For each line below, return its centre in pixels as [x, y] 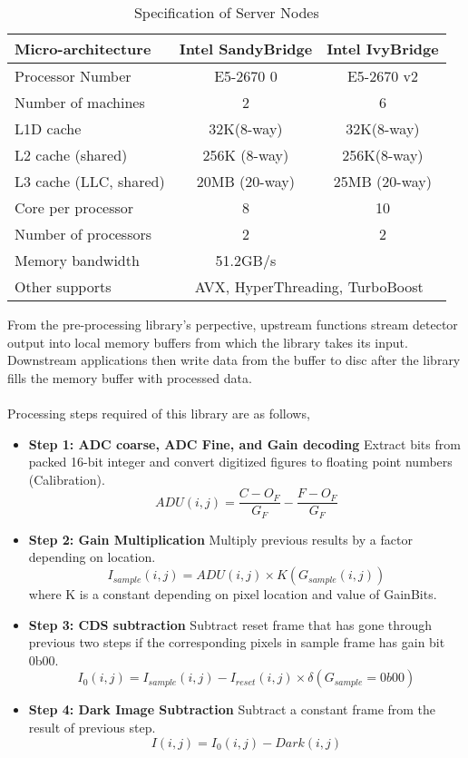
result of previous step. [92, 728]
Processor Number [73, 76]
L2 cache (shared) [71, 155]
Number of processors [83, 234]
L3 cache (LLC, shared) [90, 181]
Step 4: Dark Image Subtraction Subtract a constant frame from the [232, 709]
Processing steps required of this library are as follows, [159, 413]
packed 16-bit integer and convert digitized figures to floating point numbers [240, 462]
